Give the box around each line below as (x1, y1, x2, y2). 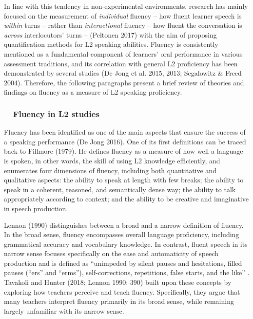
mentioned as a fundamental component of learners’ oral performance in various (4, 48, 243, 59)
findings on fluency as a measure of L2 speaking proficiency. (4, 87, 182, 97)
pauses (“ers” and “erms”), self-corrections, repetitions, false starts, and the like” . (4, 267, 250, 278)
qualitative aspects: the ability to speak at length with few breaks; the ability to (4, 175, 244, 185)
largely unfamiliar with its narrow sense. (4, 305, 124, 316)
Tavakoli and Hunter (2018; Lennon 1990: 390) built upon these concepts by (4, 277, 232, 287)
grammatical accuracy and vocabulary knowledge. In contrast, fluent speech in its (4, 239, 248, 249)
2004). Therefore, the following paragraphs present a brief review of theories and (4, 77, 244, 87)
